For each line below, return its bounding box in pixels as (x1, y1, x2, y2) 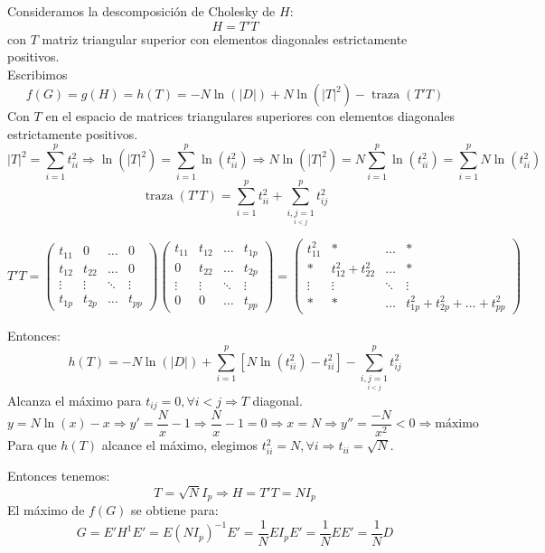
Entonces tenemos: (7, 465, 110, 484)
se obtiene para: (131, 501, 219, 520)
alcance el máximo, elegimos (101, 436, 258, 455)
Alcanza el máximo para (7, 390, 142, 409)
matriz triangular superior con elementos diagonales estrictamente (42, 29, 408, 48)
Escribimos (7, 64, 68, 83)
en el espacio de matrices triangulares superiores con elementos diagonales (45, 107, 455, 126)
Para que (7, 436, 57, 455)
